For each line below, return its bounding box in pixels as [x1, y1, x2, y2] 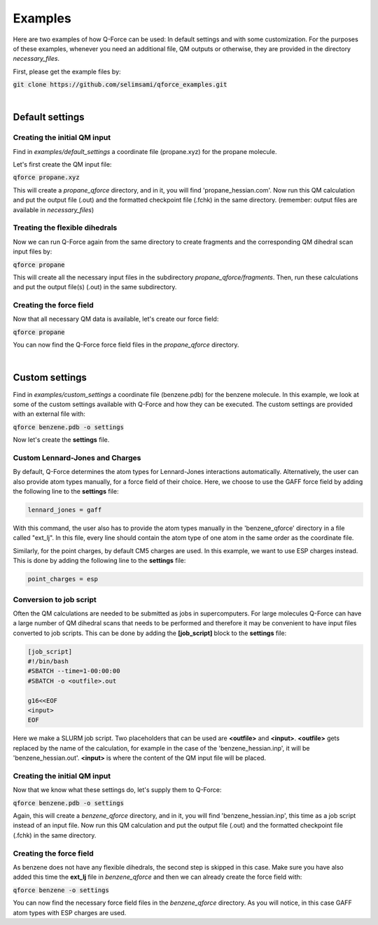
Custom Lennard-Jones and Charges [13, 452, 141, 462]
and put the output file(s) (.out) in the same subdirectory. [13, 283, 177, 291]
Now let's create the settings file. [13, 436, 110, 444]
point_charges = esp [27, 575, 98, 583]
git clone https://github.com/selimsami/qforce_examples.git [13, 81, 227, 89]
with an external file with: [13, 410, 85, 418]
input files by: [13, 247, 52, 256]
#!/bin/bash [27, 658, 69, 665]
